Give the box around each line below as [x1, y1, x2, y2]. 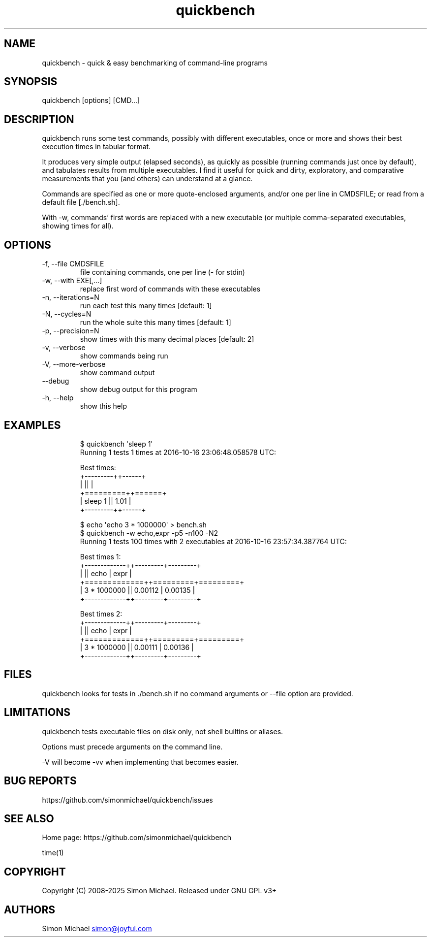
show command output [80, 368, 155, 377]
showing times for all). [42, 222, 114, 230]
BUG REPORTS [4, 775, 77, 787]
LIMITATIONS [4, 706, 71, 719]
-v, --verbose [42, 343, 86, 352]
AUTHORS [4, 903, 56, 916]
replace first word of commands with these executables [80, 285, 261, 293]
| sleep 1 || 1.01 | [80, 496, 131, 505]
